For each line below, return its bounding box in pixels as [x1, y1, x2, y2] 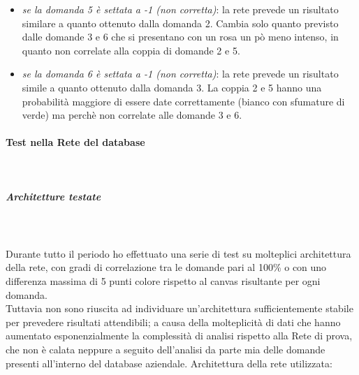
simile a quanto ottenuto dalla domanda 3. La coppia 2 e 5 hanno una [22, 80, 322, 94]
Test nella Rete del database [6, 135, 145, 149]
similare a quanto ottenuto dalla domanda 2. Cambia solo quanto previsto [22, 15, 339, 30]
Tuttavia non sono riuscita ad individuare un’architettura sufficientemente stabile [6, 301, 353, 316]
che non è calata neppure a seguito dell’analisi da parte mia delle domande [6, 342, 325, 357]
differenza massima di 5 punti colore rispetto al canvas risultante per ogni [6, 274, 321, 288]
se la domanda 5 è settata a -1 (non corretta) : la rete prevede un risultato [22, 2, 339, 16]
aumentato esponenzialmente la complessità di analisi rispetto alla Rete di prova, [6, 328, 353, 343]
